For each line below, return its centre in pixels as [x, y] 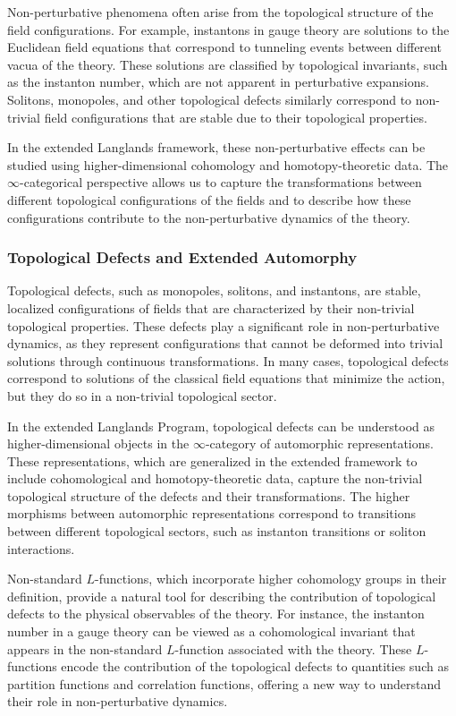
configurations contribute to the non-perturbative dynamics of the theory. [209, 217]
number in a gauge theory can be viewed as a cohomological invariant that [211, 631]
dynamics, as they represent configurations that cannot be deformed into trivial [225, 343]
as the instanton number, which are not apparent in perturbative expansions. [218, 82]
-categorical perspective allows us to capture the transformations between [221, 182]
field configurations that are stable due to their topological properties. [236, 117]
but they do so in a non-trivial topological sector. [142, 395]
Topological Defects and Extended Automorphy [182, 257]
